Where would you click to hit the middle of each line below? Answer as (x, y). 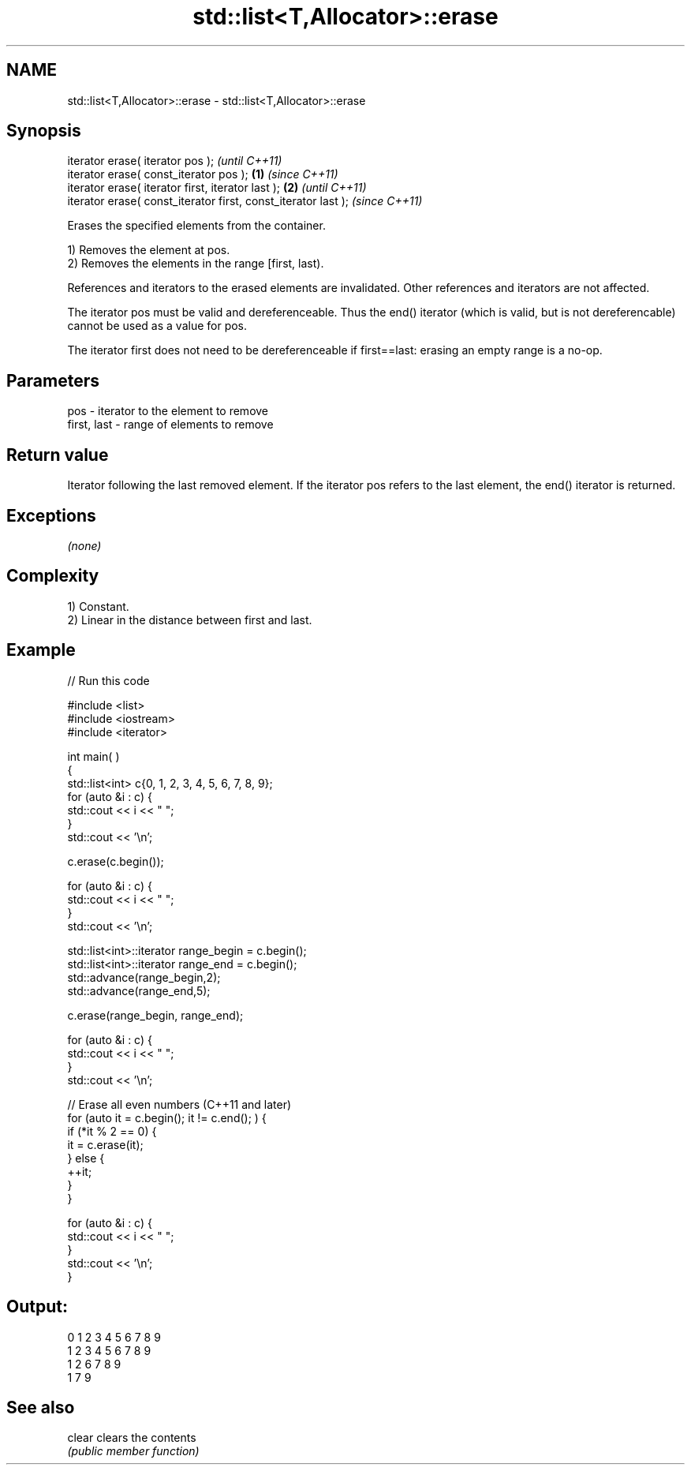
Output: (37, 1307)
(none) (84, 545)
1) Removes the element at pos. (149, 250)
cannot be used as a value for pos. (157, 326)
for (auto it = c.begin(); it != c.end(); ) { (167, 1117)
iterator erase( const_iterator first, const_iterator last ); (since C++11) (245, 201)
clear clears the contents (132, 1438)
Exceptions (51, 515)
